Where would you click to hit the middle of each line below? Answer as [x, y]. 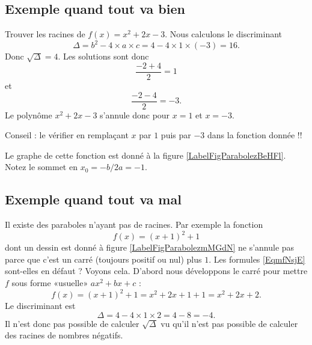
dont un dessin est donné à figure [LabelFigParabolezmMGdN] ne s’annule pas [150, 247]
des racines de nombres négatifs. [64, 335]
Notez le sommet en [41, 167]
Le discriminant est [40, 306]
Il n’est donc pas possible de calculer [72, 323]
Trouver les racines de [45, 34]
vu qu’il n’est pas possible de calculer [229, 323]
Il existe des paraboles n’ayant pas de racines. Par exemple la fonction [134, 224]
